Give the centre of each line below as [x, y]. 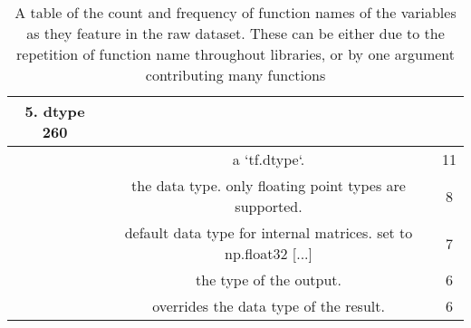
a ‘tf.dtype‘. [269, 159]
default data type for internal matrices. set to [269, 232]
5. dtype [55, 111]
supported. [269, 206]
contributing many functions [235, 75]
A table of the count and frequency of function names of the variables [235, 12]
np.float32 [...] [269, 253]
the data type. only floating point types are [269, 185]
